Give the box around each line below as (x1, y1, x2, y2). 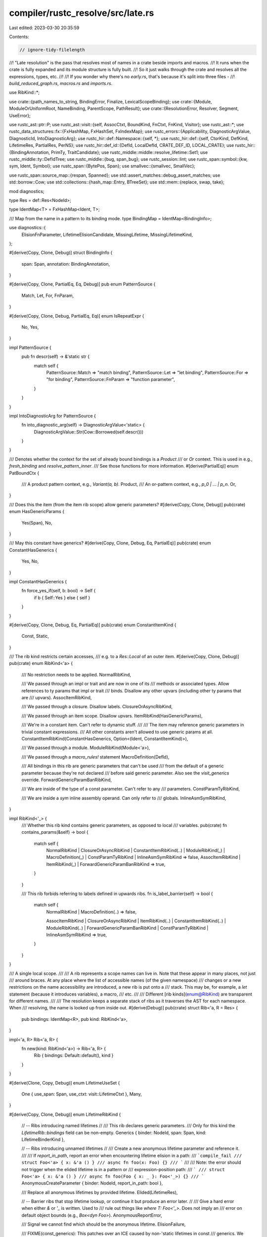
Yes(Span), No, (21, 520, 52, 525)
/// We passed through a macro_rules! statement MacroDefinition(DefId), (21, 754, 170, 760)
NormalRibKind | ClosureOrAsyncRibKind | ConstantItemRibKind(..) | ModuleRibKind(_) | (46, 848, 225, 854)
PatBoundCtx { (9, 470, 40, 476)
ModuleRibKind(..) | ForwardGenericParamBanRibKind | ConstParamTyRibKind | (46, 925, 209, 931)
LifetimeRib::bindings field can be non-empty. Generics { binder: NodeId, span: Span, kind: (21, 1130, 207, 1136)
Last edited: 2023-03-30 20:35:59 (9, 25, 80, 31)
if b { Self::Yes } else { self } (34, 594, 90, 601)
